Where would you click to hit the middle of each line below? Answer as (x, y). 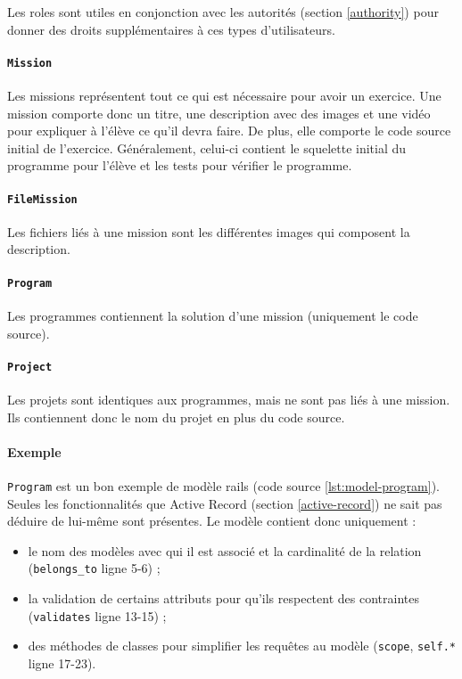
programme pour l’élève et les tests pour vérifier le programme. (180, 165)
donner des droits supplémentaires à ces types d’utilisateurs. (171, 29)
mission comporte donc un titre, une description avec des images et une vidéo (219, 113)
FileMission (42, 199)
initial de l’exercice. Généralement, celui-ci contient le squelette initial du (207, 147)
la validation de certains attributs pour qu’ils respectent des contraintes (223, 598)
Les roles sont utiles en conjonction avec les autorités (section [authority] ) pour (223, 12)
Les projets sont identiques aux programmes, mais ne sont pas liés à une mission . (229, 399)
